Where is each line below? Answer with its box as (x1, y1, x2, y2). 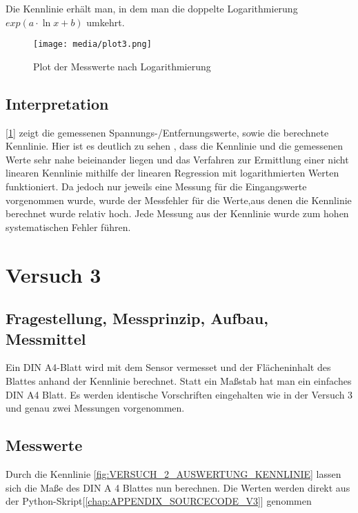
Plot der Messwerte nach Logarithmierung (33, 59, 211, 73)
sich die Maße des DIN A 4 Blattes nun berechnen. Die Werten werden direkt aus (6, 480, 350, 494)
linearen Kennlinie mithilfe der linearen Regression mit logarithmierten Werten (6, 165, 339, 180)
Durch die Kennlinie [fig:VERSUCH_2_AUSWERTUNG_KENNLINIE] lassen (6, 466, 341, 481)
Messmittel (6, 328, 86, 349)
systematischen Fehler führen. (6, 219, 131, 234)
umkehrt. (86, 14, 125, 29)
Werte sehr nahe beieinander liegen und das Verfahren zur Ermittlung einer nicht (6, 152, 349, 166)
